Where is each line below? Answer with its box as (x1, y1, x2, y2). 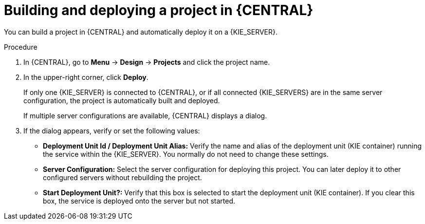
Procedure (4, 42, 37, 51)
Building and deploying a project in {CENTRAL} (4, 2, 314, 19)
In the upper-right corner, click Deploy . (23, 73, 148, 81)
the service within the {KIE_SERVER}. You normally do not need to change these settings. (43, 149, 329, 158)
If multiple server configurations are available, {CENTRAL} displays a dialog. (23, 111, 267, 120)
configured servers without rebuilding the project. (43, 173, 202, 182)
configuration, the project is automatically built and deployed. (23, 96, 220, 105)
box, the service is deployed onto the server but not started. (43, 196, 235, 205)
